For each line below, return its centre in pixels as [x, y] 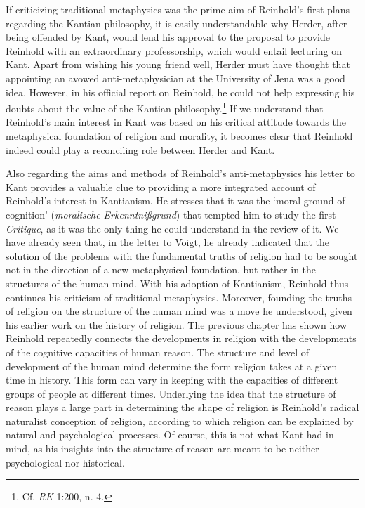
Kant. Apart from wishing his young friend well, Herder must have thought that [178, 64]
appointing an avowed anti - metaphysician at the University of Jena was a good [175, 78]
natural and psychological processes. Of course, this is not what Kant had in [170, 435]
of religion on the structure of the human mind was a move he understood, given [179, 311]
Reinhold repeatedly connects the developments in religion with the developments [181, 338]
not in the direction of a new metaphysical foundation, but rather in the [161, 269]
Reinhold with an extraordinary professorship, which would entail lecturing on [174, 50]
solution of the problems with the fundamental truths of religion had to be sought [182, 255]
